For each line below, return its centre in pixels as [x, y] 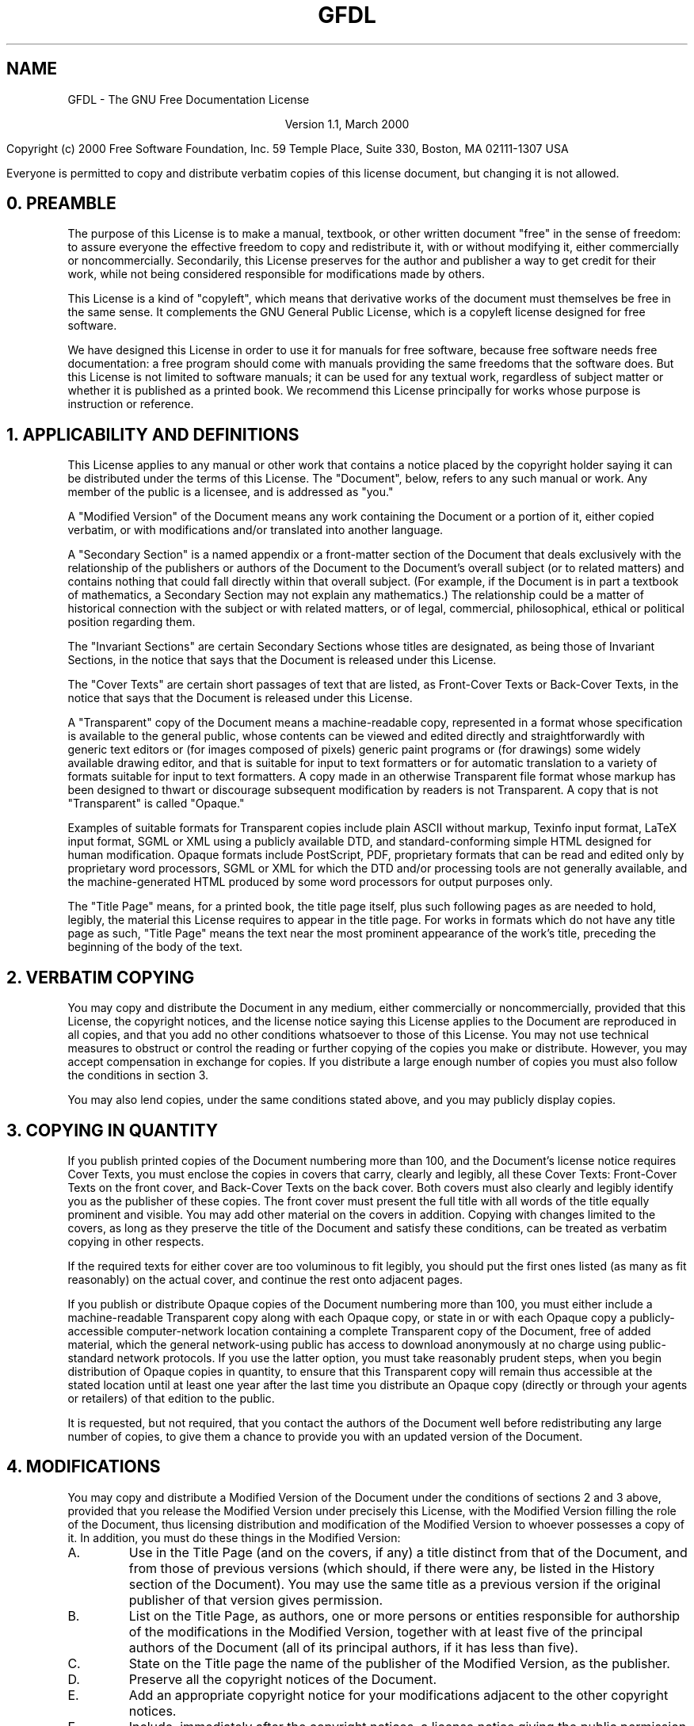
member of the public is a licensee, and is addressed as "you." [231, 492]
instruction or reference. [131, 404]
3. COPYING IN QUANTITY [112, 1130]
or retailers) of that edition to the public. [171, 1398]
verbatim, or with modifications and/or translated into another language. [255, 530]
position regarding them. [132, 622]
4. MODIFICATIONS [84, 1467]
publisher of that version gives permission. [256, 1600]
